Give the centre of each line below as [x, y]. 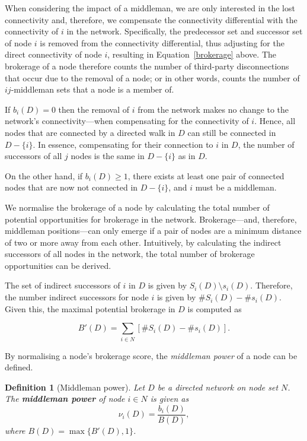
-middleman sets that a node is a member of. [92, 89]
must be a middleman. [236, 187]
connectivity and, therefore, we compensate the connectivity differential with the [151, 19]
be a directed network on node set [218, 387]
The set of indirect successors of [63, 285]
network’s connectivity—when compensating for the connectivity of [127, 121]
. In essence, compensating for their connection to [123, 144]
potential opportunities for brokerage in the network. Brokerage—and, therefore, [151, 219]
